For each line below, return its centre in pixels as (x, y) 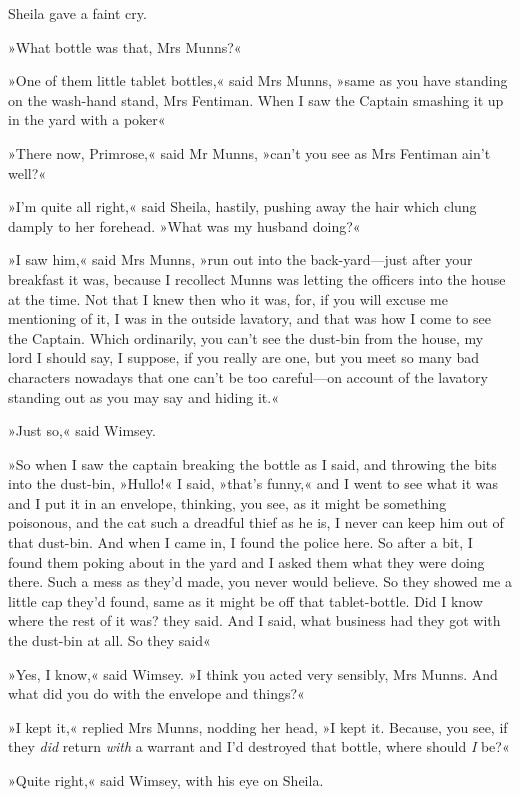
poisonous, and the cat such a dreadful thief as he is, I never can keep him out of (256, 522)
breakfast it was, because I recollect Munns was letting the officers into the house (257, 278)
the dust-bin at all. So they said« (109, 640)
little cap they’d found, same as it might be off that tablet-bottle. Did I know (245, 600)
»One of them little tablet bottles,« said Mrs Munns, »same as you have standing (258, 80)
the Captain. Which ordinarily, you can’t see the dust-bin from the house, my (246, 337)
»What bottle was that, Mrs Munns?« (125, 46)
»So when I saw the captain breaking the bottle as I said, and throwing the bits (252, 463)
